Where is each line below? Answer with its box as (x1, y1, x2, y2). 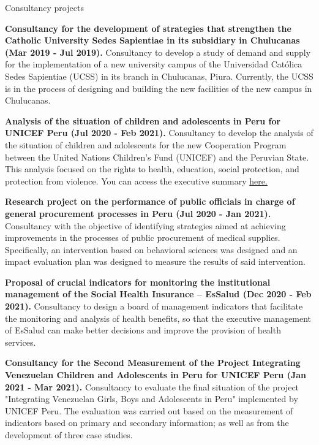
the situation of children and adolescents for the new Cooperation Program (5, 138, 287, 151)
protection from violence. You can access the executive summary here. (5, 174, 268, 187)
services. (5, 335, 36, 348)
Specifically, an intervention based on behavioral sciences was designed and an (5, 243, 298, 256)
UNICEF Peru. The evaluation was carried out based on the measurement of (5, 404, 293, 417)
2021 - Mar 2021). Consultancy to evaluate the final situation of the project (5, 380, 299, 393)
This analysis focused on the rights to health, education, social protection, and (5, 162, 299, 175)
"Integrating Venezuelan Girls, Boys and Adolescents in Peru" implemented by (5, 392, 298, 405)
